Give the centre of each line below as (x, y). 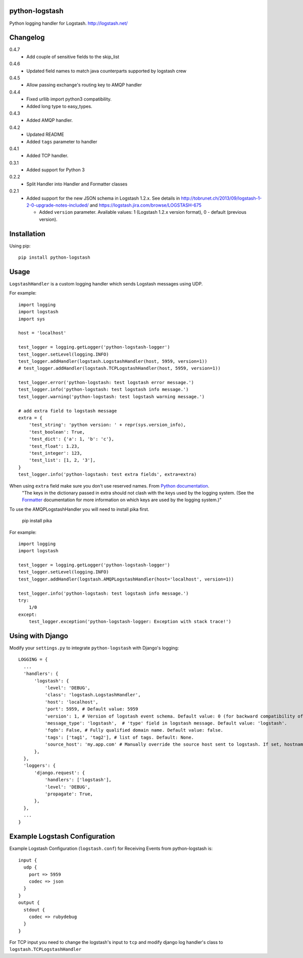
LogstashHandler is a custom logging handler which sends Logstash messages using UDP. (106, 284)
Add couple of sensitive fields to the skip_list (73, 57)
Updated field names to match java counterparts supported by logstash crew (107, 71)
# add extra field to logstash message (68, 411)
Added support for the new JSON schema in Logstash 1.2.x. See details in (103, 198)
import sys (32, 319)
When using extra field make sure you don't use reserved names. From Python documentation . (109, 486)
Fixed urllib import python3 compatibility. (69, 99)
